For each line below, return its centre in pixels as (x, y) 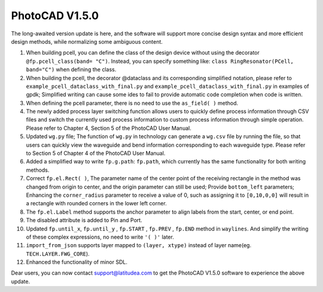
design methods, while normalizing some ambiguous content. (87, 41)
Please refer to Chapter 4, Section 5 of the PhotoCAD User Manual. (109, 128)
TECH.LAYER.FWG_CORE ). (58, 254)
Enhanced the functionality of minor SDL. (77, 262)
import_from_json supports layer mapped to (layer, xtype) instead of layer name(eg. (138, 245)
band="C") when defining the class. (71, 69)
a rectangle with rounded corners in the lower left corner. (96, 203)
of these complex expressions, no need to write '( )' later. (100, 237)
